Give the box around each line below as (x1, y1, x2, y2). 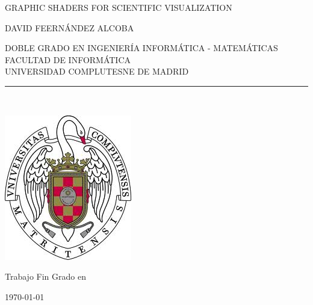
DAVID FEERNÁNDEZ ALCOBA (5, 21, 134, 34)
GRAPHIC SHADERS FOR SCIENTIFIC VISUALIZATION (5, 1, 232, 13)
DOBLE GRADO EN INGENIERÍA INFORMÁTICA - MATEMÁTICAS (5, 42, 278, 54)
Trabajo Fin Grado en (5, 270, 86, 283)
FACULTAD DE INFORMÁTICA (5, 53, 131, 66)
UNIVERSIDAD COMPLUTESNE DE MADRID (5, 65, 189, 78)
